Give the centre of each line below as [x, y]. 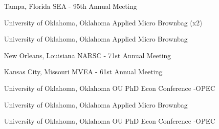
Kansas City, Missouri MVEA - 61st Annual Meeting [83, 72]
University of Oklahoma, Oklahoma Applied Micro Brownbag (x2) [103, 22]
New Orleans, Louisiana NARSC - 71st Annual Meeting [88, 55]
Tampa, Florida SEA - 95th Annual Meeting [70, 6]
